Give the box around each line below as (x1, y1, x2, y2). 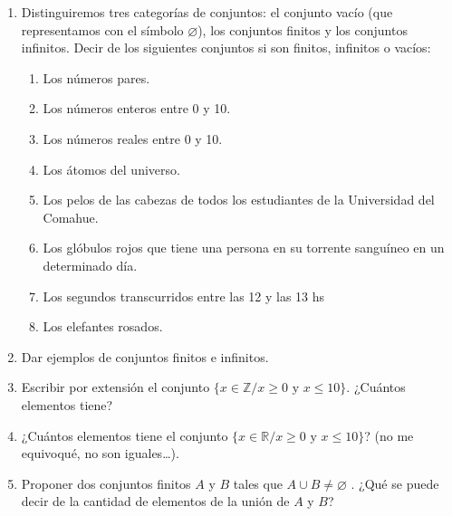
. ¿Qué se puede (351, 473, 439, 492)
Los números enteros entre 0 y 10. (43, 99, 231, 118)
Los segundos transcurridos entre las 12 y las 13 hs (43, 286, 325, 305)
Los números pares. (43, 68, 150, 87)
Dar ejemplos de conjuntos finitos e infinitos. (21, 347, 269, 366)
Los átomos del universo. (43, 159, 180, 178)
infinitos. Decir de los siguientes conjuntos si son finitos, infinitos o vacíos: (21, 38, 431, 57)
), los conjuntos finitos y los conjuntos (197, 20, 408, 39)
